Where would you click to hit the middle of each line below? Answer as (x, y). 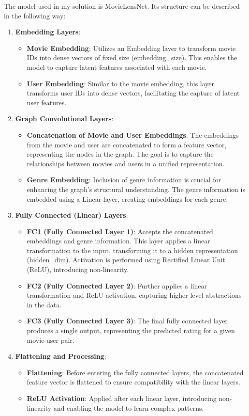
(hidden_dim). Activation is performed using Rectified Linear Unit (126, 260)
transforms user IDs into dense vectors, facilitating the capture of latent (133, 93)
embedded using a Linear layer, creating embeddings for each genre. (127, 199)
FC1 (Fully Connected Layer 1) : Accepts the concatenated (120, 231)
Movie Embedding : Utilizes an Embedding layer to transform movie (131, 48)
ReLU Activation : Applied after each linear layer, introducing (122, 398)
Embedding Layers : (48, 32)
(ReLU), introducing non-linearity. (78, 269)
